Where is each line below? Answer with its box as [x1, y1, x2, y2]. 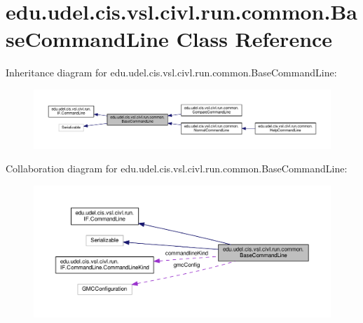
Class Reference [176, 25, 333, 53]
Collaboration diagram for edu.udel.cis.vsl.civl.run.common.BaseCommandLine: [6, 161, 348, 176]
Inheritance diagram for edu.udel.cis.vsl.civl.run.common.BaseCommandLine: [6, 65, 337, 80]
